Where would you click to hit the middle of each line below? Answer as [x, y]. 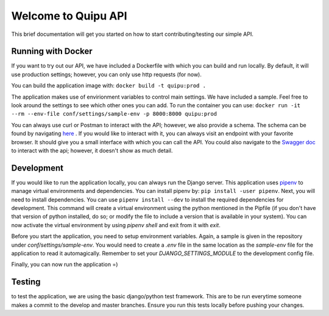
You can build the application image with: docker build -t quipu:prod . [109, 86]
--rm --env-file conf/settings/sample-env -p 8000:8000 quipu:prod [114, 114]
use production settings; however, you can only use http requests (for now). [107, 74]
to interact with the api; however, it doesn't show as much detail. [92, 150]
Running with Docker [52, 51]
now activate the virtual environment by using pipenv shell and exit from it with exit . [116, 225]
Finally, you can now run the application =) [65, 264]
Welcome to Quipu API [69, 16]
